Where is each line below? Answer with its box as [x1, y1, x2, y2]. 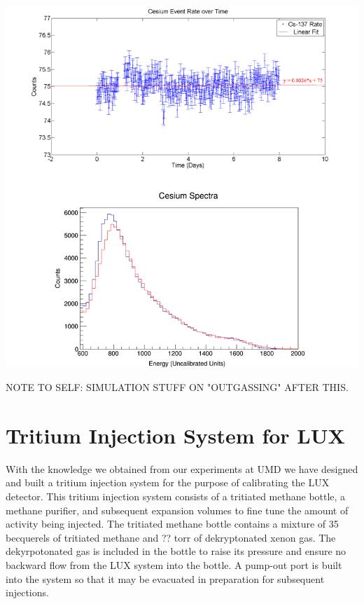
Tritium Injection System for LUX [6, 420, 345, 449]
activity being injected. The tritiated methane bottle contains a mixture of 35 [6, 516, 339, 531]
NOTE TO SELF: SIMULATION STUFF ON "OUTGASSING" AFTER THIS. [6, 380, 349, 394]
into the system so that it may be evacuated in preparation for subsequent [6, 571, 325, 586]
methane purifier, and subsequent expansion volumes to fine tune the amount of [6, 502, 349, 517]
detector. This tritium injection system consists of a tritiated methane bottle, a [6, 488, 346, 503]
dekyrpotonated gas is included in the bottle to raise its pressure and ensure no [6, 544, 346, 558]
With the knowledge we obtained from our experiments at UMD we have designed [6, 461, 358, 476]
